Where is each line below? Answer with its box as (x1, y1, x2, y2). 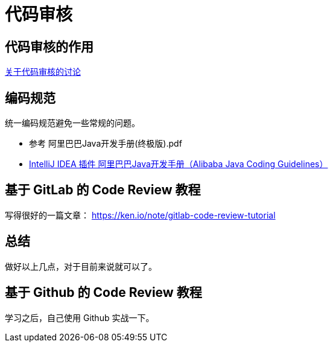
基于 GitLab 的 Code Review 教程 (5, 182, 201, 198)
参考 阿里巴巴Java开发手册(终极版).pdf (29, 138, 182, 149)
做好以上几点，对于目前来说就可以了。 (5, 261, 157, 272)
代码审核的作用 (5, 39, 94, 54)
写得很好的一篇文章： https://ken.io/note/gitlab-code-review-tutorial (5, 209, 276, 220)
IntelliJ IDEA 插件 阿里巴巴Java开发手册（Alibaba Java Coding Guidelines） (29, 159, 328, 170)
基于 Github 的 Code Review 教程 (5, 285, 202, 301)
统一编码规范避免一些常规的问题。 (5, 118, 140, 129)
